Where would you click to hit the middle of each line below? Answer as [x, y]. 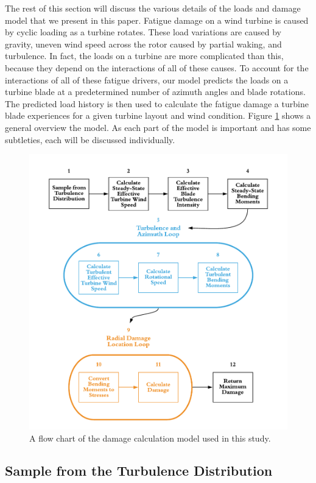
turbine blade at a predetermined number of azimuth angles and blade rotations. [155, 92]
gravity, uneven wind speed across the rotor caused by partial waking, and [143, 44]
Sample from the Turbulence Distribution [139, 471]
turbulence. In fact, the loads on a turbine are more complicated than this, [144, 56]
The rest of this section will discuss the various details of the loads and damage [153, 8]
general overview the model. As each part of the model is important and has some [158, 127]
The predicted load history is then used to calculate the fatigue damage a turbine [157, 103]
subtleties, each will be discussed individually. [90, 139]
